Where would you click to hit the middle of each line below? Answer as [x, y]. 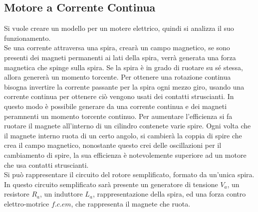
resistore [17, 194]
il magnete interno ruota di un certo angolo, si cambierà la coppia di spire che [123, 135]
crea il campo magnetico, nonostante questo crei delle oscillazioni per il [113, 145]
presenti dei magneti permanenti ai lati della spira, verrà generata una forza [120, 57]
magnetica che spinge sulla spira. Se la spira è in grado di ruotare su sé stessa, [124, 67]
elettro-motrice [27, 203]
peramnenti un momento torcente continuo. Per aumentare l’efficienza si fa [118, 116]
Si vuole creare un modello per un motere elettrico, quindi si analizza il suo [119, 28]
